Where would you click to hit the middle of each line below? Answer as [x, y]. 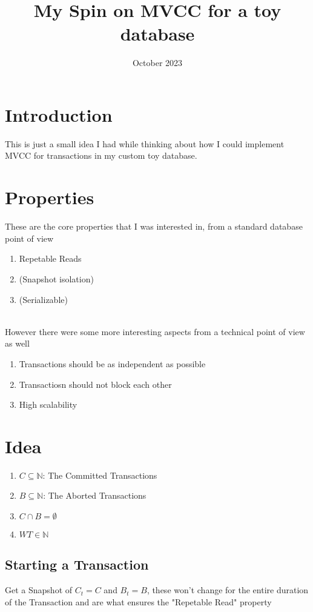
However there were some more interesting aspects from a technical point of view [155, 331]
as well [17, 343]
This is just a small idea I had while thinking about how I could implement [145, 143]
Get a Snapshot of [39, 590]
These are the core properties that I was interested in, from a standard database [154, 226]
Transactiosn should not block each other [95, 384]
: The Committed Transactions [100, 475]
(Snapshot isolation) [56, 278]
